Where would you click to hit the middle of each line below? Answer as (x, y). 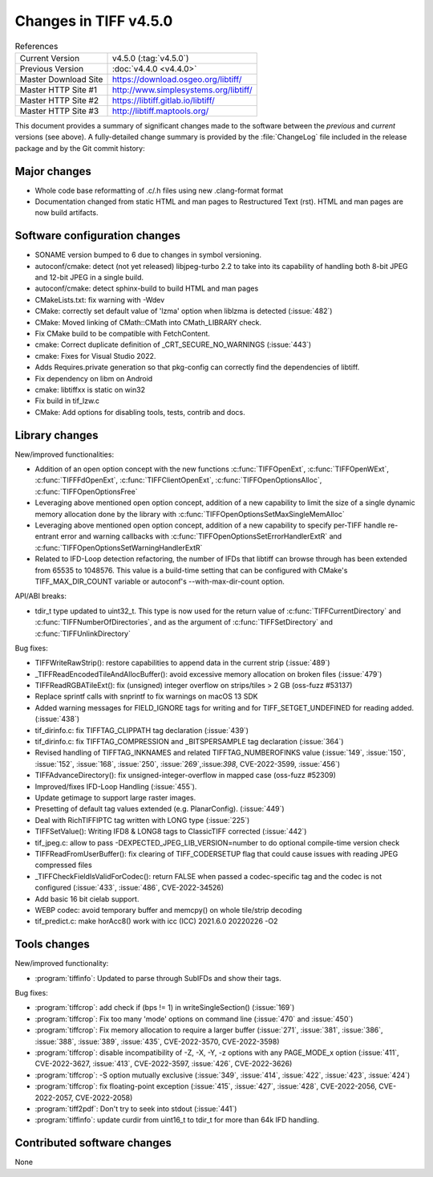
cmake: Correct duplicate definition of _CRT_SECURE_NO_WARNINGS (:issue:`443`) (173, 344)
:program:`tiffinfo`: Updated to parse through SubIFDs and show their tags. (158, 978)
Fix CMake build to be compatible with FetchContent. (122, 334)
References (36, 46)
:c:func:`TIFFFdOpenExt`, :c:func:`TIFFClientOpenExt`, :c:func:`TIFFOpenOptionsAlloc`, (178, 480)
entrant (47, 536)
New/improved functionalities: (65, 454)
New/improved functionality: (62, 963)
